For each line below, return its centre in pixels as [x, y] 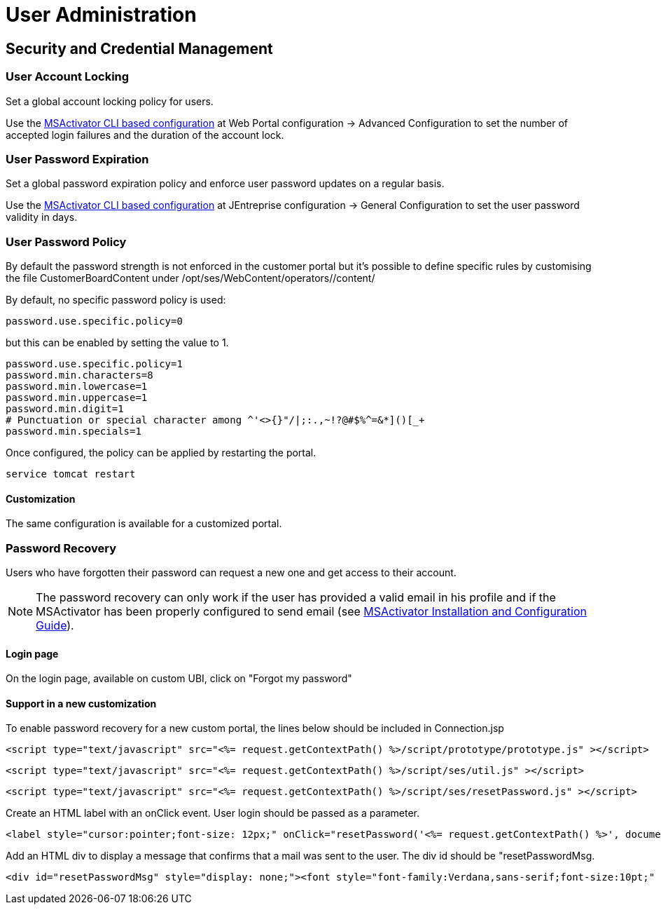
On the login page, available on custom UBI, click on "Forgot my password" [179, 679]
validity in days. [42, 217]
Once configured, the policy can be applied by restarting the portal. [161, 453]
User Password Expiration [77, 159]
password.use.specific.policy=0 [94, 321]
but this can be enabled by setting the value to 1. [117, 343]
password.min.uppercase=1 [77, 398]
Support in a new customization [81, 703]
